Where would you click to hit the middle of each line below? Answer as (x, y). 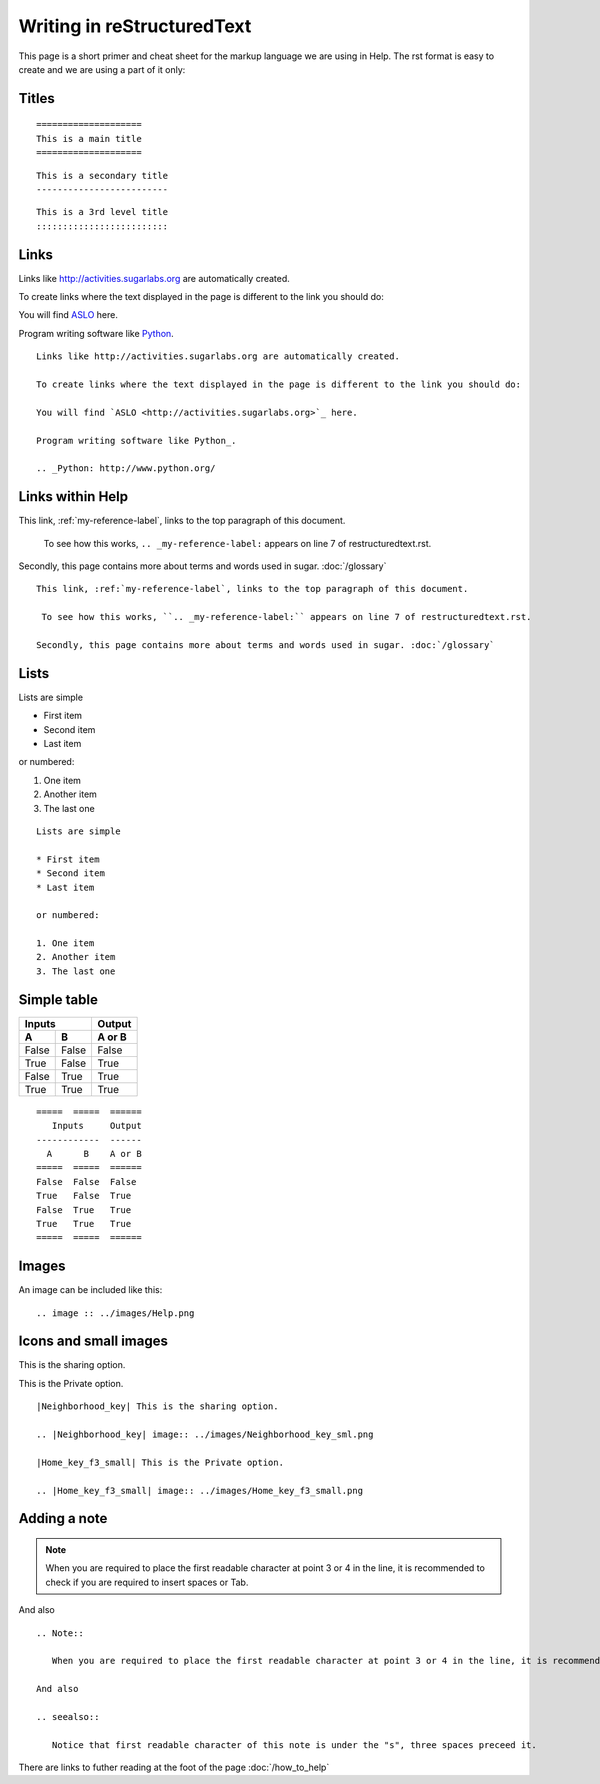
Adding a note (63, 1518)
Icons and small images (93, 1341)
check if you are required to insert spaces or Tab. (147, 1582)
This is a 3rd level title (102, 212)
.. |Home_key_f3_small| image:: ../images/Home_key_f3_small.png (200, 1490)
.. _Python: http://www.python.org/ (126, 468)
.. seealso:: (68, 1716)
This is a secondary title (102, 175)
